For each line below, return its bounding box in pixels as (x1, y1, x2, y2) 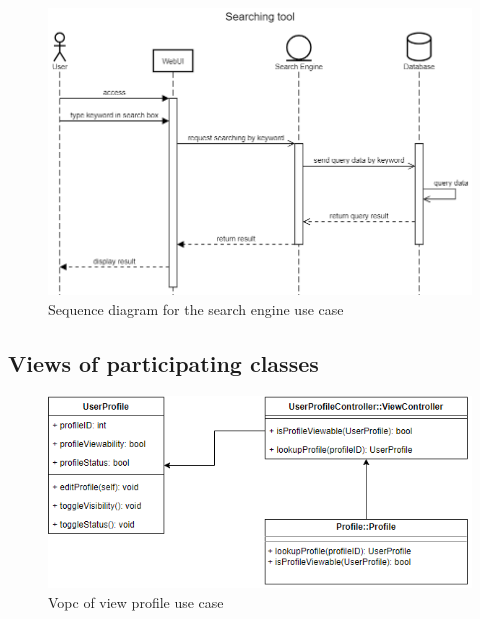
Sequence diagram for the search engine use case (48, 298, 344, 319)
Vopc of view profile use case (48, 591, 224, 612)
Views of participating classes (8, 347, 319, 378)
